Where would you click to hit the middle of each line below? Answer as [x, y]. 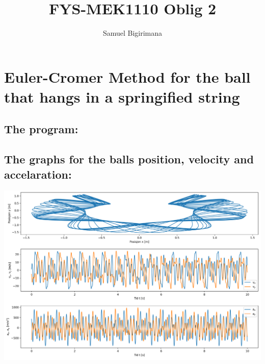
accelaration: [38, 174]
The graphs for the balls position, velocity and [129, 159]
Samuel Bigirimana [132, 33]
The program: [41, 129]
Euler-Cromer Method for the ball [127, 76]
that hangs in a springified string [122, 96]
